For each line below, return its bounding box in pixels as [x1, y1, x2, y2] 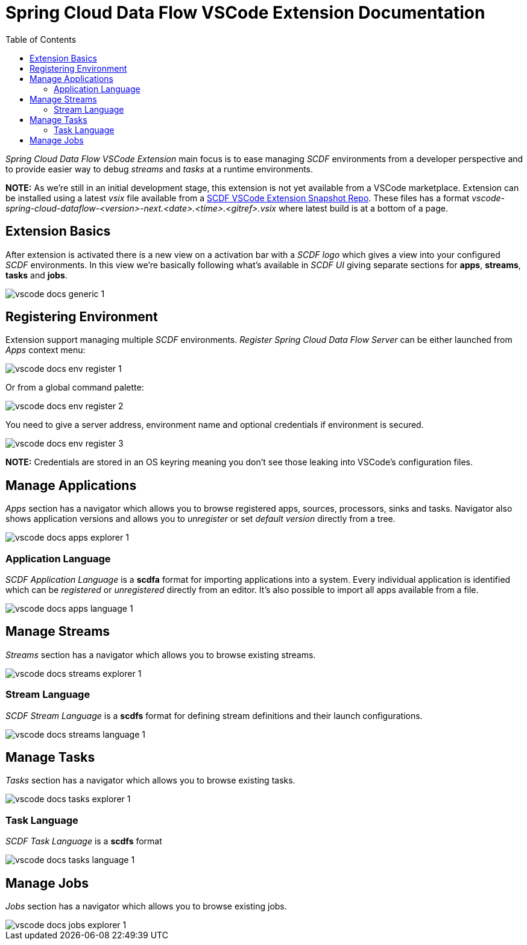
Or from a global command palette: [5, 382, 144, 393]
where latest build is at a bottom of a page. [278, 202, 448, 213]
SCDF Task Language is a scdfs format [5, 836, 162, 847]
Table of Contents [5, 34, 77, 45]
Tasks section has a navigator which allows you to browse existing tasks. [5, 775, 295, 786]
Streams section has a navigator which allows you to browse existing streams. [5, 649, 316, 660]
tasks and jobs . [5, 269, 68, 280]
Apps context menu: [5, 345, 86, 356]
